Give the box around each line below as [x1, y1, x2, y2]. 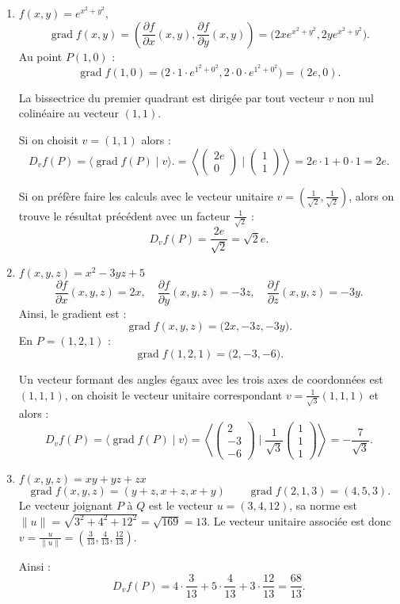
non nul [337, 89, 374, 105]
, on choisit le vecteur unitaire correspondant [64, 386, 283, 403]
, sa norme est [289, 497, 357, 514]
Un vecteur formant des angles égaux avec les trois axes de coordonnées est [18, 371, 383, 388]
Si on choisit [18, 132, 78, 148]
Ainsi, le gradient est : [18, 304, 127, 321]
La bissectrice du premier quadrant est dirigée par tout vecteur [18, 89, 325, 105]
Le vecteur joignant [18, 497, 113, 514]
